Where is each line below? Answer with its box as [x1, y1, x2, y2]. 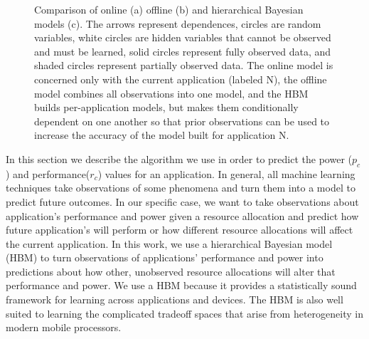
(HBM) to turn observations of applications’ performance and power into [6, 250, 323, 265]
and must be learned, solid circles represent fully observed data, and [34, 43, 331, 58]
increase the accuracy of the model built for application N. [34, 127, 289, 142]
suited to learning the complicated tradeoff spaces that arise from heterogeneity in [6, 306, 363, 320]
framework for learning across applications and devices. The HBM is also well [6, 292, 343, 307]
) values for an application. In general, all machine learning [97, 166, 355, 181]
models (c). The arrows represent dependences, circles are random [34, 16, 321, 31]
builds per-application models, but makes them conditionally [34, 100, 299, 115]
